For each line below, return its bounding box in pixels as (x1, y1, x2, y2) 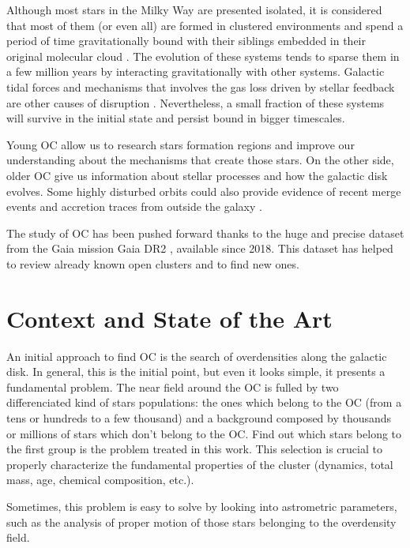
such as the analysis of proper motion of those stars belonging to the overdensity (6, 513, 397, 530)
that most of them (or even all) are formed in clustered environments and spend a (6, 17, 404, 33)
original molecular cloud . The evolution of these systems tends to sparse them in (6, 47, 400, 64)
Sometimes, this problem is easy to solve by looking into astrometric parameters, (6, 497, 397, 514)
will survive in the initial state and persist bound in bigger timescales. (6, 110, 345, 126)
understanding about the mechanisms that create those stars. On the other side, (6, 152, 394, 168)
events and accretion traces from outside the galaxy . (6, 198, 262, 215)
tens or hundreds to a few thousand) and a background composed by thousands (6, 410, 392, 426)
